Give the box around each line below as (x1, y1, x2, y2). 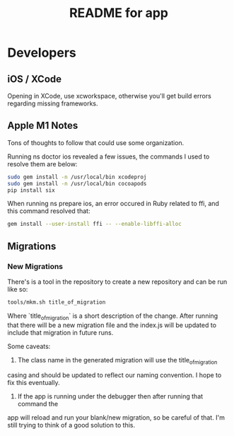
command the (17, 400, 59, 408)
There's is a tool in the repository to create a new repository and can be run (7, 277, 228, 286)
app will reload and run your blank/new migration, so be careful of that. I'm (7, 413, 225, 422)
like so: (7, 285, 28, 293)
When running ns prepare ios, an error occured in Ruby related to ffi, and (7, 200, 219, 208)
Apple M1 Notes (7, 120, 78, 132)
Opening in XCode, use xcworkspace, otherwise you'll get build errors (7, 92, 212, 100)
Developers (7, 45, 76, 61)
